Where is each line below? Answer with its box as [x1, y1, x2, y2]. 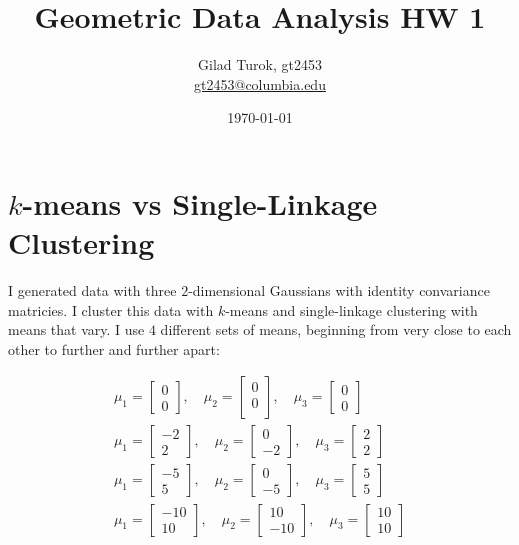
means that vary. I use [8, 319, 145, 340]
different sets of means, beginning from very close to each [160, 319, 512, 340]
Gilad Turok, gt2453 [198, 54, 322, 75]
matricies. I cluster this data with [8, 299, 214, 320]
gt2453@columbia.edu [194, 73, 326, 94]
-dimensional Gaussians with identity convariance [188, 280, 490, 301]
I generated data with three [8, 280, 177, 301]
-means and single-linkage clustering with [225, 299, 478, 320]
